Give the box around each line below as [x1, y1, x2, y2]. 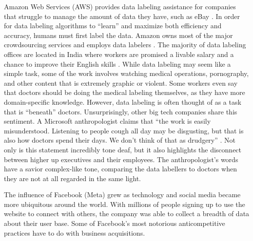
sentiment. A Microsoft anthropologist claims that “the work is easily [4, 116, 211, 126]
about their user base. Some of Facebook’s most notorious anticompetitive [4, 218, 225, 228]
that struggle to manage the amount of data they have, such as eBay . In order [4, 11, 240, 21]
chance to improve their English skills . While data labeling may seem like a [4, 58, 231, 69]
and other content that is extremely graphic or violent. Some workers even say [4, 77, 238, 88]
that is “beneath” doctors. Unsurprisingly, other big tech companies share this [4, 106, 237, 116]
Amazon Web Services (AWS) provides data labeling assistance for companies [4, 1, 236, 11]
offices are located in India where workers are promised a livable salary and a [4, 49, 234, 59]
